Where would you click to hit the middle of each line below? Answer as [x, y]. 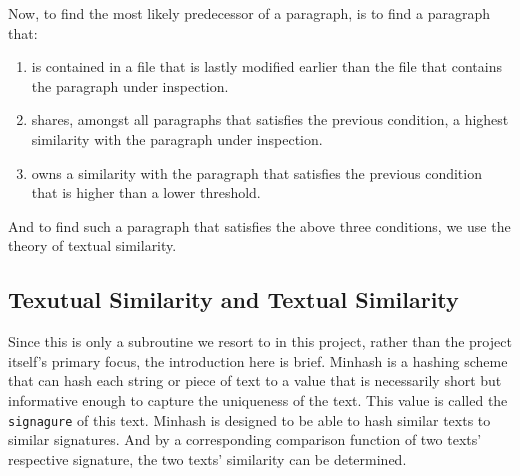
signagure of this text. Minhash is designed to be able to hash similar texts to [249, 419]
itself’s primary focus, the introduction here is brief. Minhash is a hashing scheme [258, 360]
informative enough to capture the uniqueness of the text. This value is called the [258, 399]
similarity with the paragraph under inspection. [177, 138]
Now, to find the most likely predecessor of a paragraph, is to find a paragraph [249, 13]
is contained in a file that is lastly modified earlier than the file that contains [266, 66]
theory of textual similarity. [92, 245]
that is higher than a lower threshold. [146, 192]
